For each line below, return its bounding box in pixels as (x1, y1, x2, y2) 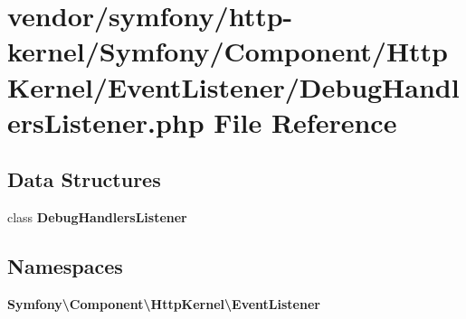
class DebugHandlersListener (7, 208, 187, 227)
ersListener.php (7, 103, 204, 140)
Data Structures (7, 165, 161, 193)
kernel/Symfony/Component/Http (7, 33, 449, 70)
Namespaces (7, 252, 123, 280)
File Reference (214, 103, 397, 140)
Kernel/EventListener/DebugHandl (7, 68, 460, 105)
